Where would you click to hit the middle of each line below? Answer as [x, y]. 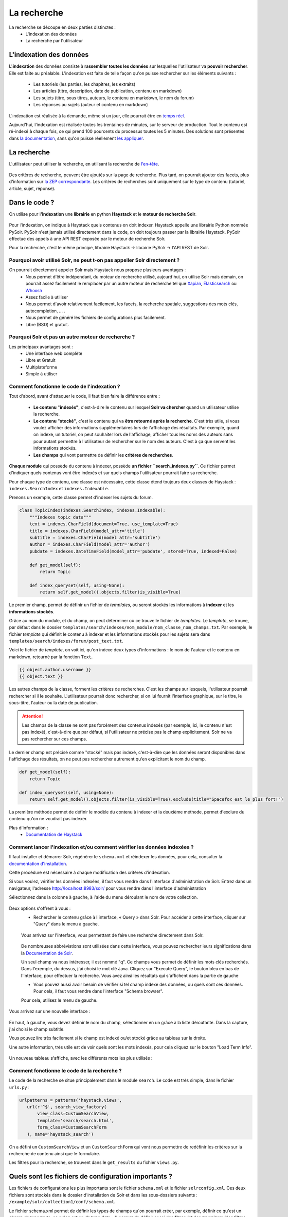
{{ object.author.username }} [55, 670]
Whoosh [34, 290]
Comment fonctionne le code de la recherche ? [65, 1070]
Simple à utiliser [42, 374]
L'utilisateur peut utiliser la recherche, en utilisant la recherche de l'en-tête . [84, 164]
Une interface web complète [54, 353]
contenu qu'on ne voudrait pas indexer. [48, 819]
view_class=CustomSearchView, [73, 1114]
